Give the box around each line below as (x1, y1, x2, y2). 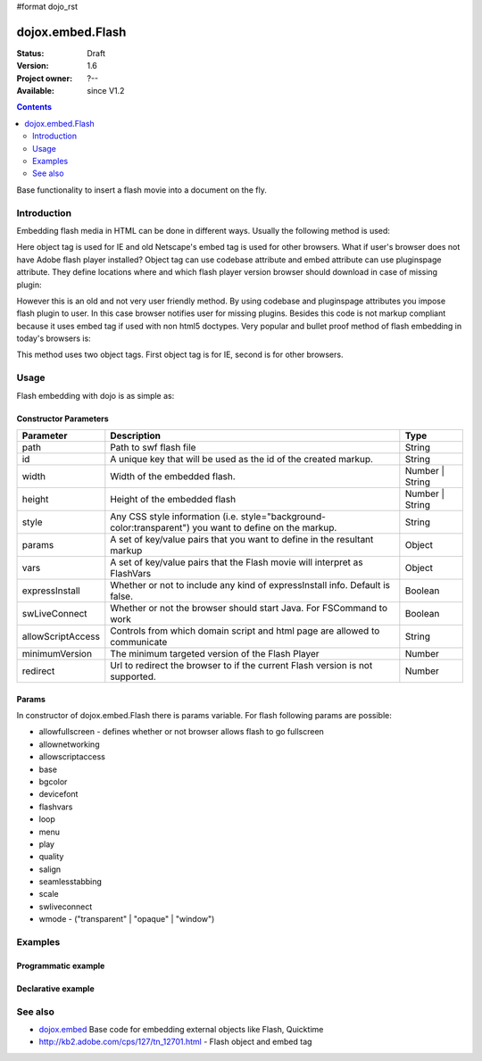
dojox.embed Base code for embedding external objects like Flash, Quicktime (38, 1024, 324, 1034)
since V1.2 (87, 86, 125, 96)
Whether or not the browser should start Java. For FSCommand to (110, 602, 388, 614)
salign (38, 864, 62, 874)
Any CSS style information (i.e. (110, 510, 239, 522)
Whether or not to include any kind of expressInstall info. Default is (110, 579, 390, 591)
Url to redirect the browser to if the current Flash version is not (110, 659, 373, 671)
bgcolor (38, 776, 68, 787)
